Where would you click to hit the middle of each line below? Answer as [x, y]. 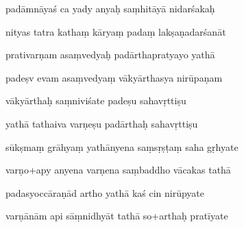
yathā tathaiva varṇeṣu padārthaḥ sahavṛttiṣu [102, 123]
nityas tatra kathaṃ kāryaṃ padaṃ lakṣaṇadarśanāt [116, 31]
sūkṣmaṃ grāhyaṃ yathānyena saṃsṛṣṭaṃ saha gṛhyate [122, 146]
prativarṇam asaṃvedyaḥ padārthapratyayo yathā [110, 55]
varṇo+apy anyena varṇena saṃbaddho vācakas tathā [118, 170]
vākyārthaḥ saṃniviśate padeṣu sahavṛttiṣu [96, 100]
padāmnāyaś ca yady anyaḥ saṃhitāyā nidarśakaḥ [110, 8]
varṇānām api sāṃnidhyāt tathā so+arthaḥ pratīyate [117, 216]
